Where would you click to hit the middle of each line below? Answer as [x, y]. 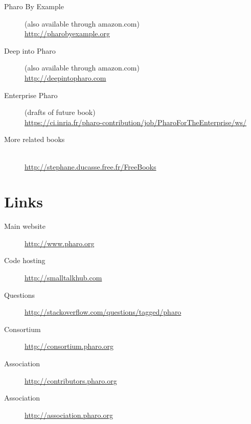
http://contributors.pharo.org [71, 380]
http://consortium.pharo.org [69, 346]
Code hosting [25, 260]
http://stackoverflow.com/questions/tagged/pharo [103, 312]
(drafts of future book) [60, 112]
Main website [25, 226]
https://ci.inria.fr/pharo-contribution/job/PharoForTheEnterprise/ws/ [136, 122]
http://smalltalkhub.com [63, 278]
